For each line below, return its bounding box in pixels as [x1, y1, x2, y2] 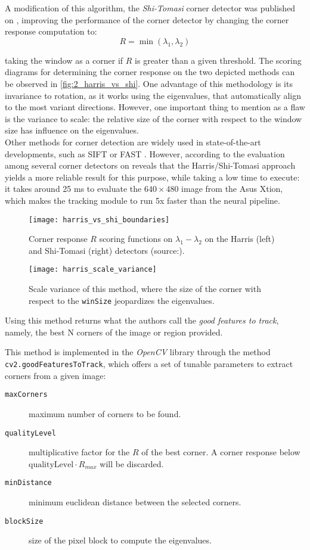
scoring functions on [99, 232, 173, 245]
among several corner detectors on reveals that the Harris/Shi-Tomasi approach [5, 159, 296, 172]
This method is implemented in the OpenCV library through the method [5, 346, 271, 358]
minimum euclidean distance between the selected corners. [29, 496, 241, 508]
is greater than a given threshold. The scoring [135, 54, 302, 66]
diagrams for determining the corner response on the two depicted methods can [5, 66, 295, 78]
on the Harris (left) [204, 232, 275, 245]
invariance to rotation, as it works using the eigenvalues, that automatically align [5, 89, 302, 101]
